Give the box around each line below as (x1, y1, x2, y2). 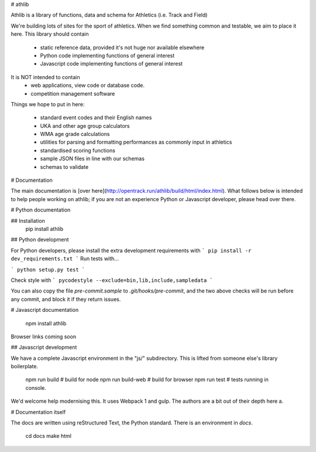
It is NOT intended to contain (11, 73, 80, 80)
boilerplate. (11, 363, 38, 370)
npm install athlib (25, 320, 67, 327)
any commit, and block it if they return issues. (11, 295, 121, 303)
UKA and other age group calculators (40, 122, 130, 129)
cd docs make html (25, 433, 71, 440)
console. (25, 384, 47, 391)
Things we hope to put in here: (11, 100, 85, 108)
